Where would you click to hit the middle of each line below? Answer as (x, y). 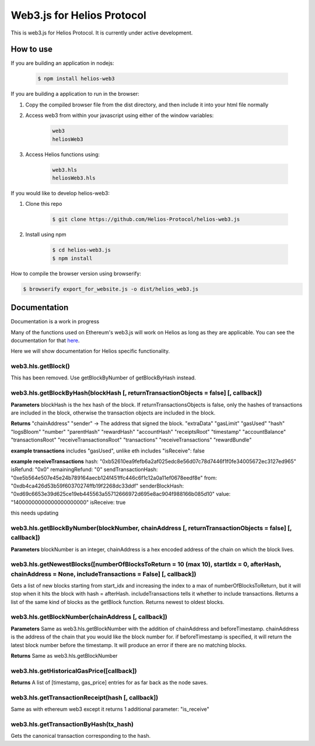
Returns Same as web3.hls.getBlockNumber (64, 656)
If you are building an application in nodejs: (62, 63)
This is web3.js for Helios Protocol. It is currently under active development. (102, 33)
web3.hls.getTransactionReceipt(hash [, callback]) (85, 697)
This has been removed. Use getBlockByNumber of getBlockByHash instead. (104, 378)
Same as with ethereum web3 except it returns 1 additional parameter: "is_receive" (110, 709)
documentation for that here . (45, 340)
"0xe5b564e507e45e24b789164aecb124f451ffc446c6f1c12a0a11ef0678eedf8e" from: (114, 478)
